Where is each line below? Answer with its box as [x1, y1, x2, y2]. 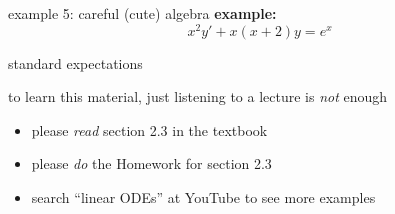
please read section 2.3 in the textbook [31, 119, 268, 140]
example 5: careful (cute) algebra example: [8, 3, 277, 23]
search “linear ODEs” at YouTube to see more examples [31, 187, 376, 208]
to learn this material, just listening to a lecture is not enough [8, 86, 388, 107]
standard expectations [8, 52, 143, 73]
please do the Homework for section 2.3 [31, 153, 272, 174]
